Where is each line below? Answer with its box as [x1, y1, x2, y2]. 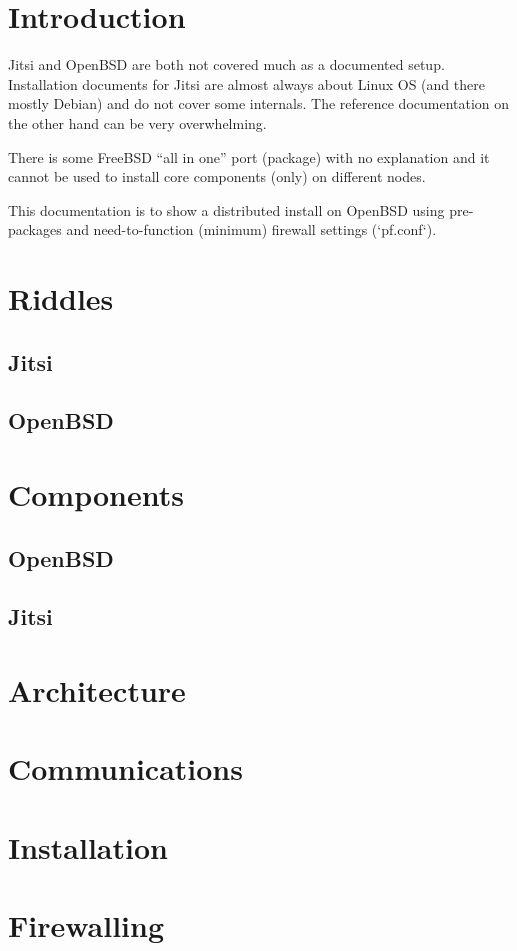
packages [8, 219, 62, 240]
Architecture [8, 669, 186, 710]
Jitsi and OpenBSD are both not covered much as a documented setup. [8, 54, 445, 75]
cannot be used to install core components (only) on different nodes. [8, 166, 426, 187]
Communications [8, 748, 243, 789]
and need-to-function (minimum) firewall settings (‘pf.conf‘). [66, 219, 437, 240]
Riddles [8, 278, 114, 319]
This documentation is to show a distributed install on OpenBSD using [8, 199, 445, 220]
